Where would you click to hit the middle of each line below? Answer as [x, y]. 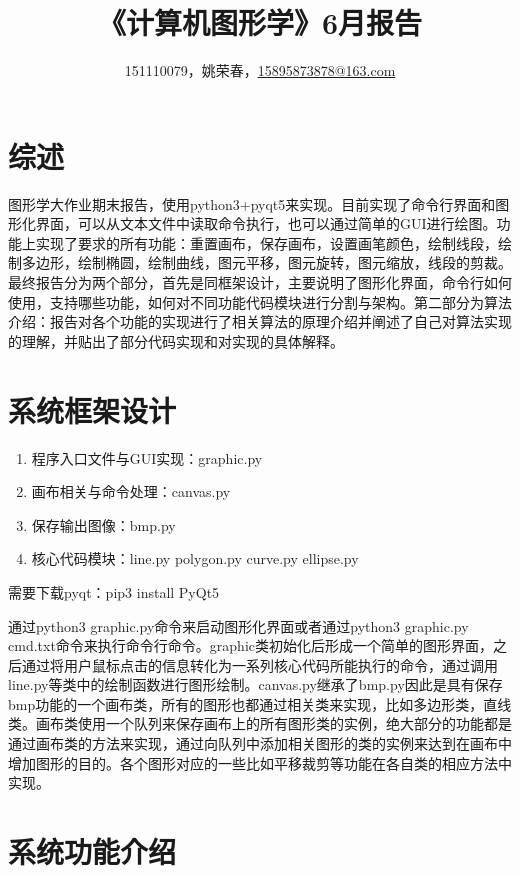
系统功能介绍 [92, 851]
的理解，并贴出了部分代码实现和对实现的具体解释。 [176, 340]
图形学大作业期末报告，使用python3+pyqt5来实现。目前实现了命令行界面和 [252, 203]
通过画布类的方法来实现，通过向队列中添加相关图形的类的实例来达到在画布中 [260, 743]
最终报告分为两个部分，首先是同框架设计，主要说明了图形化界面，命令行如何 [260, 282]
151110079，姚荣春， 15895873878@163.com [260, 70]
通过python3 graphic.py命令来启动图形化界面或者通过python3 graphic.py [238, 625]
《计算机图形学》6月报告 [260, 22]
